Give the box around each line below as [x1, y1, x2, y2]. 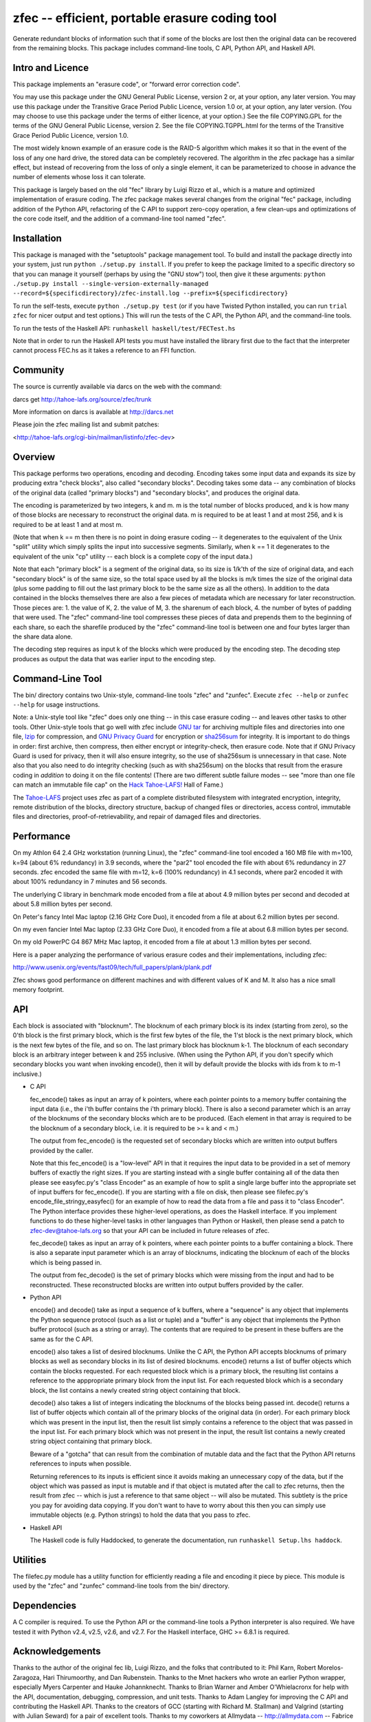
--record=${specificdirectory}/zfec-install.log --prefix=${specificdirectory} [12, 289, 289, 298]
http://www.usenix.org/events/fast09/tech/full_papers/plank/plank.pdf [12, 963, 212, 971]
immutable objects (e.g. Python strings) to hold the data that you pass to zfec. [30, 1511, 251, 1519]
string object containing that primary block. [30, 1437, 153, 1446]
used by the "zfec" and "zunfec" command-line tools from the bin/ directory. [12, 1581, 230, 1590]
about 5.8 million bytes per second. [12, 900, 113, 909]
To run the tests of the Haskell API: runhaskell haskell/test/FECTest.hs [12, 324, 236, 332]
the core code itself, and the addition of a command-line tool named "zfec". [12, 214, 226, 222]
